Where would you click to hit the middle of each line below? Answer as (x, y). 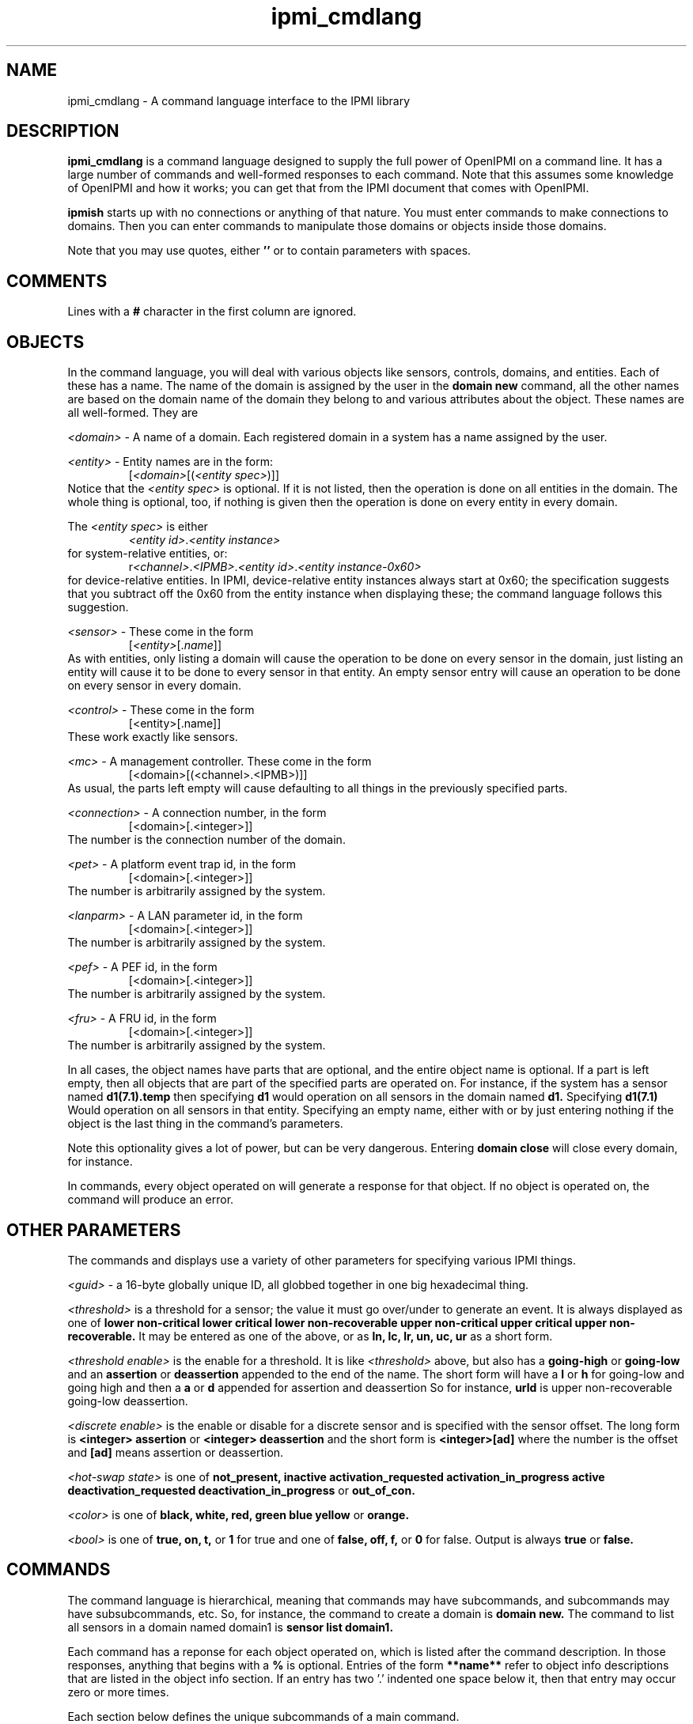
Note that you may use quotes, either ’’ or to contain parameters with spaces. (269, 251)
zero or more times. (118, 1692)
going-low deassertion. (128, 1401)
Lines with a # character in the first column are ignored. (212, 312)
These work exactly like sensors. (153, 737)
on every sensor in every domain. (155, 686)
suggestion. (98, 607)
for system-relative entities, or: (148, 554)
